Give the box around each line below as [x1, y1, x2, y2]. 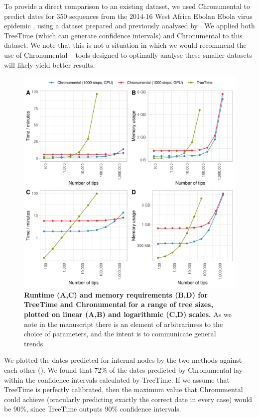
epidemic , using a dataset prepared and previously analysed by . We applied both [4, 20, 255, 31]
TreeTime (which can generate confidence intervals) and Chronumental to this [4, 30, 243, 40]
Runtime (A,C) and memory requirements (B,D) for [24, 289, 208, 300]
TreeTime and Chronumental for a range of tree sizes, [24, 299, 213, 310]
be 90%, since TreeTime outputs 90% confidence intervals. [4, 404, 181, 414]
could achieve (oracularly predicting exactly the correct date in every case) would [4, 394, 253, 404]
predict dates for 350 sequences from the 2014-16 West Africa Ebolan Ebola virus [4, 10, 253, 21]
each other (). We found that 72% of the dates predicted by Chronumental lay [4, 364, 243, 375]
